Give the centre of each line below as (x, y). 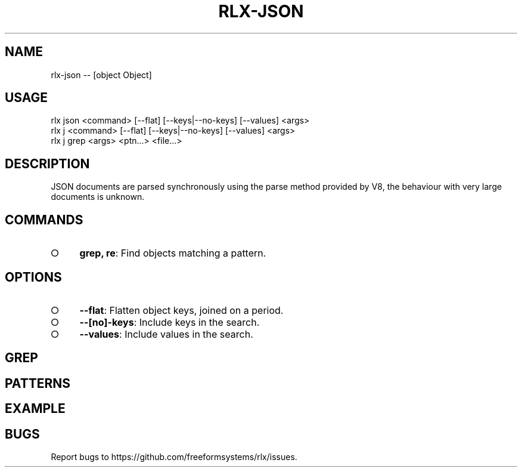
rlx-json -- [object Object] (101, 75)
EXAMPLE (35, 409)
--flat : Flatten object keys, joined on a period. (181, 310)
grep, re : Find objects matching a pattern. (173, 253)
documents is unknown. (98, 197)
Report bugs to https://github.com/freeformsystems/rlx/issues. (174, 457)
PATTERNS (38, 383)
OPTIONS (33, 277)
